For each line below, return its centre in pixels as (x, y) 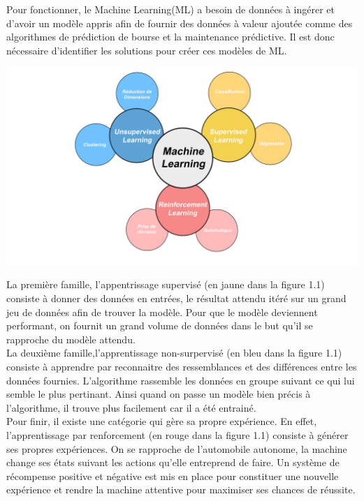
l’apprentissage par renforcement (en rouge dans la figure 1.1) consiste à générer (177, 435)
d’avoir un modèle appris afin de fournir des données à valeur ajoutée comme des (180, 23)
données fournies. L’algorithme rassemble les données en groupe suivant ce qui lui (181, 380)
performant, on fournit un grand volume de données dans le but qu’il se (160, 326)
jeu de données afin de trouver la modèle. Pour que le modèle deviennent (162, 312)
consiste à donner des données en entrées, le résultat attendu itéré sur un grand (176, 298)
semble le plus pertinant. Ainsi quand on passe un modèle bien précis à (159, 394)
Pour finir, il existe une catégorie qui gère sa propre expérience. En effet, (162, 421)
